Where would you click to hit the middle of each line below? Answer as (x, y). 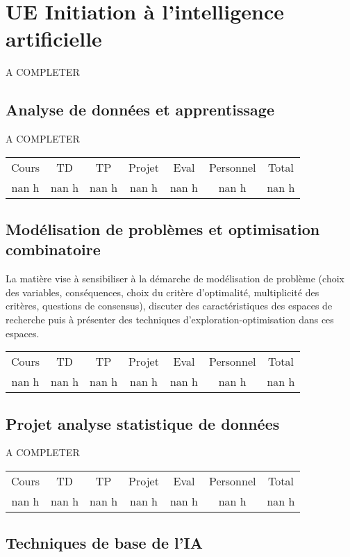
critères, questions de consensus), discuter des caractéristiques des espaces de (169, 306)
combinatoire (53, 249)
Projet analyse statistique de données (143, 423)
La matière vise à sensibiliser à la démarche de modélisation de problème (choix (175, 278)
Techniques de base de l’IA (104, 543)
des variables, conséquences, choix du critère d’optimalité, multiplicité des (162, 292)
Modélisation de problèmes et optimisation (163, 229)
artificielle (54, 39)
